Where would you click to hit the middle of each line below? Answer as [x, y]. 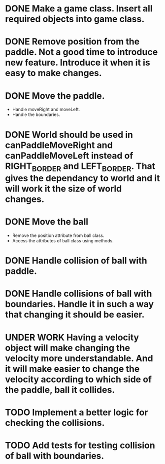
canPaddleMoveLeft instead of [69, 155]
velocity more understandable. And [79, 358]
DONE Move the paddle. [55, 96]
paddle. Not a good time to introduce [82, 52]
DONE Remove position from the [72, 42]
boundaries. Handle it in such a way [80, 304]
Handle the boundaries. [36, 115]
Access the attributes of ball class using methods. [63, 241]
